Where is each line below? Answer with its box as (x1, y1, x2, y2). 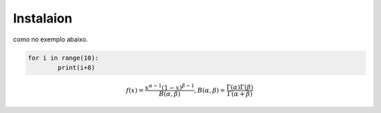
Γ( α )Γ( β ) (226, 84, 254, 91)
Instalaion (13, 11, 73, 26)
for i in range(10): (28, 53, 99, 62)
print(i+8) (57, 63, 95, 72)
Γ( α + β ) (226, 90, 253, 98)
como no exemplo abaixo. (13, 35, 88, 44)
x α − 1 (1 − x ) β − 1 (145, 82, 195, 91)
